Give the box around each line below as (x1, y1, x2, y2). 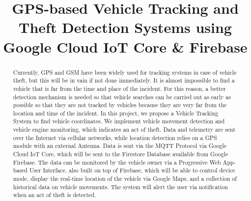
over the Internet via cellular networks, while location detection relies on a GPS (13, 133, 217, 142)
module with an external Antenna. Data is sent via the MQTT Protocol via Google (13, 142, 227, 150)
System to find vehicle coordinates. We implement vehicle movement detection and (13, 117, 225, 125)
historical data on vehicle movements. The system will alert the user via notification (13, 182, 228, 191)
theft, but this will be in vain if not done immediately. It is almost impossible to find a (13, 76, 235, 85)
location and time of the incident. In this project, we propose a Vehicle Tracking (13, 109, 219, 117)
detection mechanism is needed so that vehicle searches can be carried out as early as (13, 92, 231, 101)
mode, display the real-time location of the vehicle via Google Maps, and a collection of (13, 174, 237, 183)
